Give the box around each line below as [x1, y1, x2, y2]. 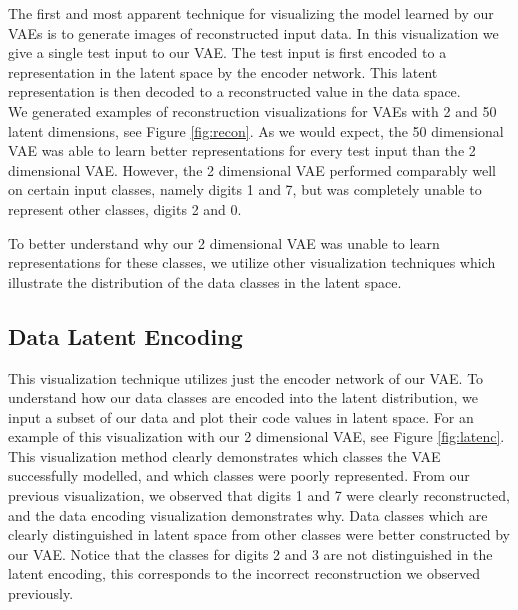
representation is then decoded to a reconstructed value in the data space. [8, 81, 461, 102]
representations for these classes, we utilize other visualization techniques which [8, 252, 496, 273]
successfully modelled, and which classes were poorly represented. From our [8, 465, 470, 486]
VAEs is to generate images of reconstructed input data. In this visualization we [8, 22, 499, 43]
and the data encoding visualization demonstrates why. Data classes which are [8, 504, 488, 525]
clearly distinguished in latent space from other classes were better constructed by [8, 524, 511, 545]
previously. [8, 583, 74, 604]
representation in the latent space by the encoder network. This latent [8, 61, 438, 82]
